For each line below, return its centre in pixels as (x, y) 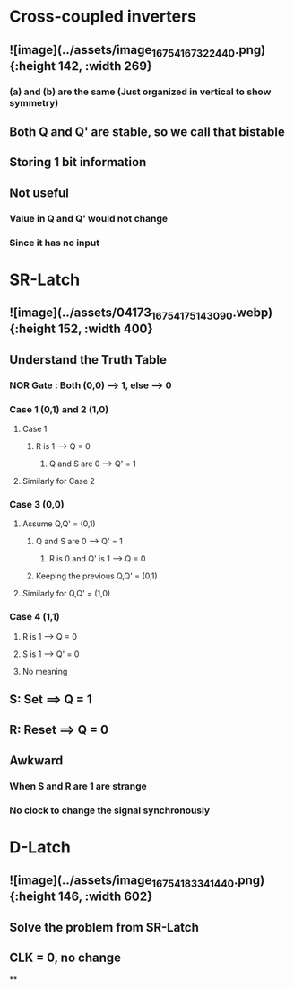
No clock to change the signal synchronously (110, 810)
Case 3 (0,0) (37, 504)
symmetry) (34, 102)
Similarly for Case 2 (59, 481)
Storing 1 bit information (78, 162)
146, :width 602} (105, 897)
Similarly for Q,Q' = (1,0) (66, 594)
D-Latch (40, 847)
